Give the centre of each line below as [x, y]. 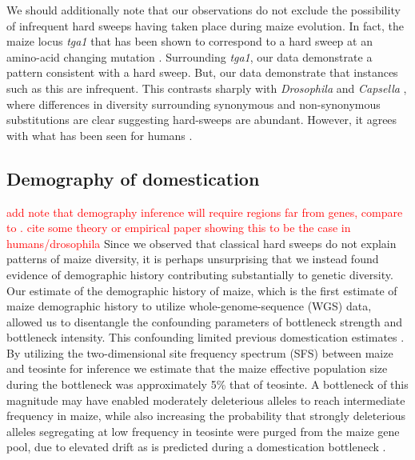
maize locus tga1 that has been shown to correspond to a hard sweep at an [190, 41]
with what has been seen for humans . [100, 135]
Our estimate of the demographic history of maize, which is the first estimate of [202, 290]
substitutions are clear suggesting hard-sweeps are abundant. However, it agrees [202, 120]
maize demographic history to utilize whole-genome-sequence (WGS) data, [189, 306]
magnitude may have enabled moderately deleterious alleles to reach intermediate [206, 400]
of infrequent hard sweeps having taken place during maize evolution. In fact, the [205, 25]
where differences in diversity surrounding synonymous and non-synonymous [194, 104]
